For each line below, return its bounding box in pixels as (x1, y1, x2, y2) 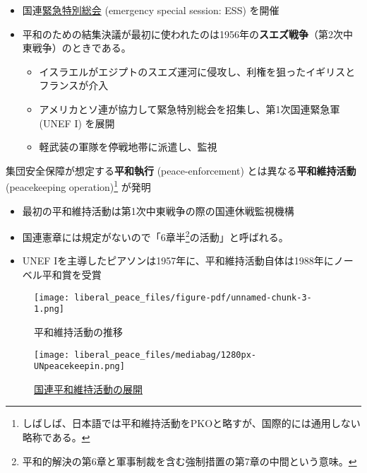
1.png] (34, 304, 64, 315)
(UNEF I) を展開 (39, 115, 115, 130)
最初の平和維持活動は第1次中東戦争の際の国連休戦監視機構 (22, 203, 294, 218)
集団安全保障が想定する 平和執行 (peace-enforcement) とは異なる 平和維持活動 (6, 163, 356, 177)
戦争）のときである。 (32, 40, 131, 55)
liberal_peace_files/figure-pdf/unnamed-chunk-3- (74, 292, 312, 303)
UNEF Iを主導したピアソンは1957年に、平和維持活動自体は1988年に (22, 253, 334, 268)
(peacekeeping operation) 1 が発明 (6, 177, 151, 194)
